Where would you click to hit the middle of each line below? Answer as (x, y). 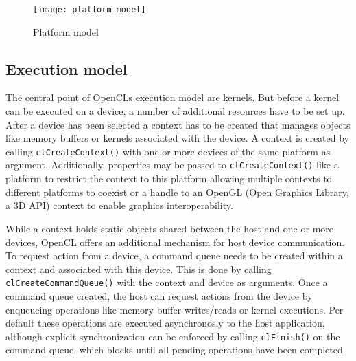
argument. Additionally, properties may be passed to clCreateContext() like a (172, 165)
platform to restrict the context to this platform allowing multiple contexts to (169, 178)
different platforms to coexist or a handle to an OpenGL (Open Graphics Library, (177, 192)
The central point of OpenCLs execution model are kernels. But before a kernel (173, 97)
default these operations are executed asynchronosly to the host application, (165, 323)
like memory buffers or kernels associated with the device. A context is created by (178, 138)
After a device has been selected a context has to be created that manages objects (178, 124)
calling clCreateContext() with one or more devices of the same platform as (168, 151)
